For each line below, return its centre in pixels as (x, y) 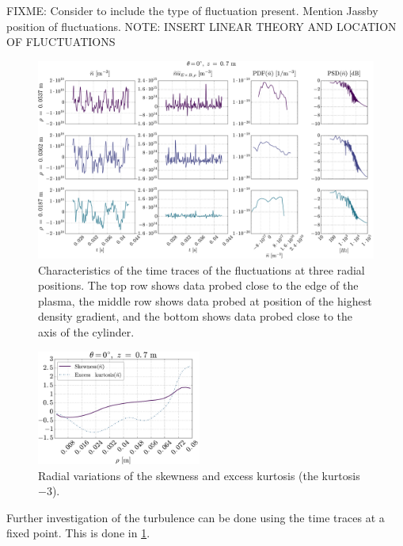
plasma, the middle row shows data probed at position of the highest (205, 300)
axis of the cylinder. (86, 332)
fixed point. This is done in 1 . (78, 533)
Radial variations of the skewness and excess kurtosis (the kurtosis (199, 475)
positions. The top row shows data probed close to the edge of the (198, 285)
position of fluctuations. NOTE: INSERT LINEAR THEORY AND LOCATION (201, 26)
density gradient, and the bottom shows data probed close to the (196, 316)
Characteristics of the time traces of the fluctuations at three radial (201, 269)
